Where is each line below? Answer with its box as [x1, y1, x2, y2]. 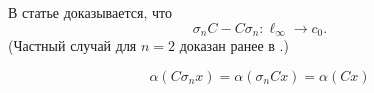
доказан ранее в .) [179, 35, 289, 56]
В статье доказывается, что [8, 2, 172, 22]
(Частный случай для [8, 35, 137, 56]
